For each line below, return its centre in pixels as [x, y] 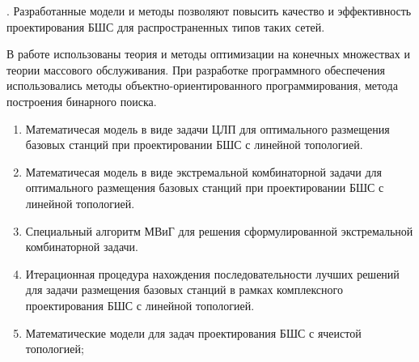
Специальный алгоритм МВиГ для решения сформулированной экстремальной [219, 230]
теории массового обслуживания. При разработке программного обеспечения [196, 69]
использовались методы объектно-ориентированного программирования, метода [202, 85]
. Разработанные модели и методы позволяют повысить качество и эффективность [209, 11]
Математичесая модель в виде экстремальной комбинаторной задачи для [203, 171]
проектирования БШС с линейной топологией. [140, 305]
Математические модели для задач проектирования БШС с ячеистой [193, 332]
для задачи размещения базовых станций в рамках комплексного [184, 290]
